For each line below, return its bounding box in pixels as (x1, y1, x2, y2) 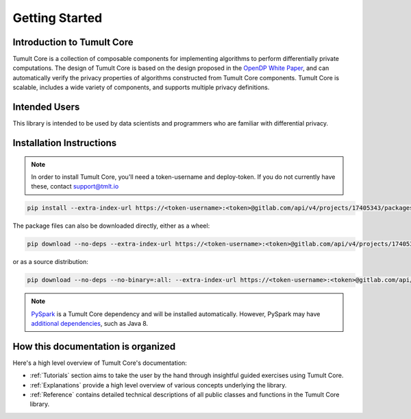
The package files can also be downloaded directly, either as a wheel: (12, 222, 210, 230)
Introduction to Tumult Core (12, 36, 134, 48)
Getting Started (12, 10, 103, 25)
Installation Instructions (12, 137, 117, 149)
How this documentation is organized (12, 340, 176, 352)
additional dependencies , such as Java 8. (31, 320, 149, 328)
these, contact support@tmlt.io (31, 182, 119, 191)
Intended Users (12, 101, 80, 113)
